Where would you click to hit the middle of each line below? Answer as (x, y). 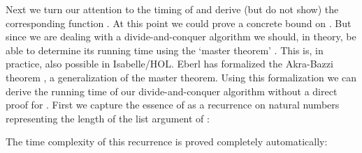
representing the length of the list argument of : (108, 118)
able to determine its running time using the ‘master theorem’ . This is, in (165, 50)
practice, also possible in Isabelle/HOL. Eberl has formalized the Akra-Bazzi (169, 64)
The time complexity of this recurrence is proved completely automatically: (167, 142)
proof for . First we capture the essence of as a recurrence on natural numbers (173, 105)
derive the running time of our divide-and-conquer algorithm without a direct (172, 91)
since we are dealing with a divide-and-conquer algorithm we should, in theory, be (181, 37)
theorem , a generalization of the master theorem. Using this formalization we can (181, 77)
